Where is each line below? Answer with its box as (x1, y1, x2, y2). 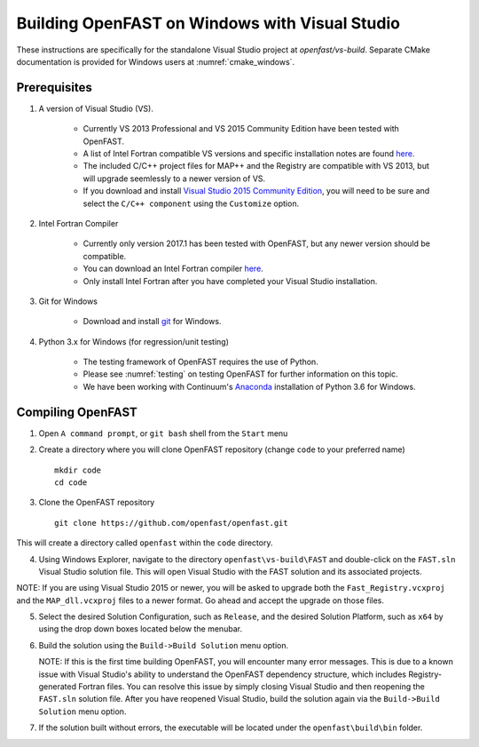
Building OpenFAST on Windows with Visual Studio (16, 13, 401, 33)
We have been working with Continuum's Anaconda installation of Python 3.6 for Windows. (82, 381, 416, 392)
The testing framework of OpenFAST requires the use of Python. (82, 356, 318, 368)
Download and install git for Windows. (82, 316, 222, 327)
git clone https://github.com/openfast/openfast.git (54, 518, 288, 528)
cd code (54, 477, 88, 488)
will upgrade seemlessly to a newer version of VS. (82, 173, 266, 184)
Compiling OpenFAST (16, 404, 137, 419)
